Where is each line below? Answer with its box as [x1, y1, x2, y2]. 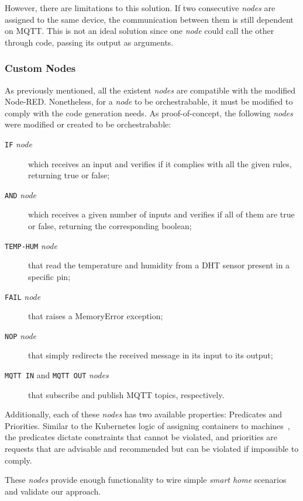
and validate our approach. [5, 485, 101, 497]
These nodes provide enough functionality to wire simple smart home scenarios [5, 474, 287, 486]
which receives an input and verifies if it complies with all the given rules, [28, 157, 292, 170]
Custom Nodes [5, 61, 76, 75]
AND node [5, 188, 37, 201]
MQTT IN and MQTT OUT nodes [5, 369, 109, 381]
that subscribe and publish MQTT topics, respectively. [28, 388, 225, 400]
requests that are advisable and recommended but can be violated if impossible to [5, 443, 299, 455]
